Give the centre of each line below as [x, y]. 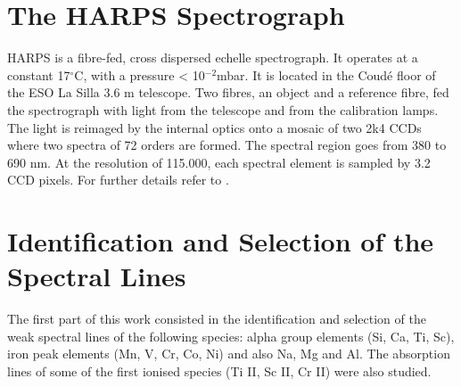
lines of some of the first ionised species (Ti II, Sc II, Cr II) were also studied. [219, 371]
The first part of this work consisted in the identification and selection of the [217, 319]
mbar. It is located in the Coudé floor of [326, 74]
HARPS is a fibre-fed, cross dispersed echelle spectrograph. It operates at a [213, 58]
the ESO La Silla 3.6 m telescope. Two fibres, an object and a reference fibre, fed [228, 92]
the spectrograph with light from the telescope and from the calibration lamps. [223, 109]
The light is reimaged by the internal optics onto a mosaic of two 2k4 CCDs [214, 127]
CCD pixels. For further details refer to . [118, 180]
